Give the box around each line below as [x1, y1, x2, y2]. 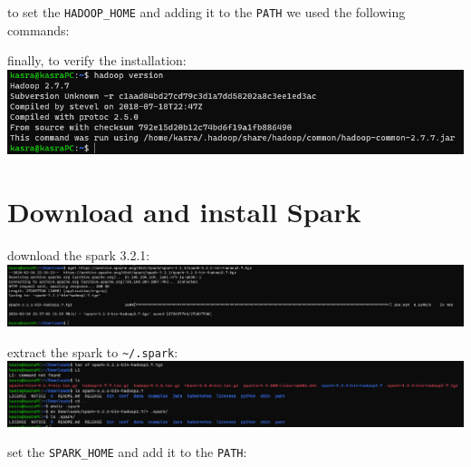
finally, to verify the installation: [7, 51, 187, 70]
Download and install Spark [7, 193, 361, 230]
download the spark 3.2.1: [7, 245, 150, 264]
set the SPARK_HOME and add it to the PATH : [7, 443, 247, 462]
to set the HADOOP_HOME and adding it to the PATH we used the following [7, 3, 406, 21]
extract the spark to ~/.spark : [7, 342, 178, 361]
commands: [7, 20, 70, 39]
